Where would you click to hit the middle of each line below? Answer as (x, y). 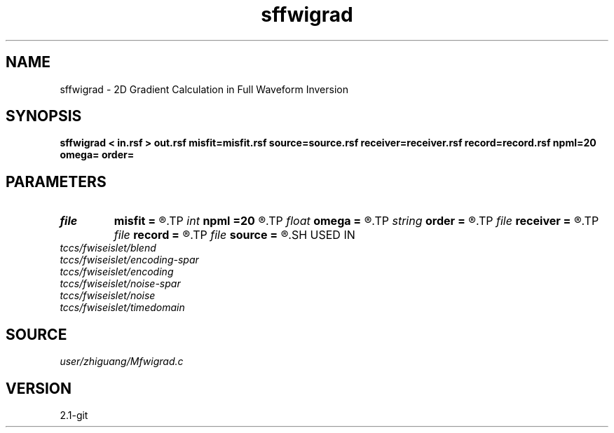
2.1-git (74, 415)
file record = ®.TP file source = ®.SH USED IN (234, 235)
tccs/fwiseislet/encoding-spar (129, 260)
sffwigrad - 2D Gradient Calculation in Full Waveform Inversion (204, 89)
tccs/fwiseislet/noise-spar (120, 284)
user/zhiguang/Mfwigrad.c (122, 362)
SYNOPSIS (44, 116)
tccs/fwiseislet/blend (108, 248)
